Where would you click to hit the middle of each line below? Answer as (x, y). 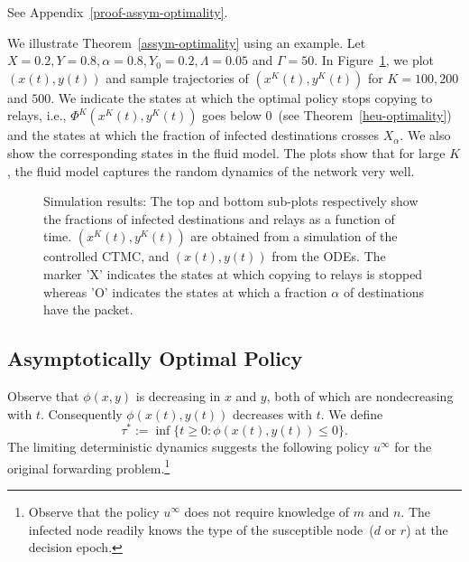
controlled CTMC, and (106, 256)
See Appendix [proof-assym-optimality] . (118, 12)
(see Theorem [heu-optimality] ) (365, 115)
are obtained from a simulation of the (294, 236)
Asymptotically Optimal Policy (155, 358)
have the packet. (88, 309)
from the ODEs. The (329, 256)
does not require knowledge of (267, 512)
